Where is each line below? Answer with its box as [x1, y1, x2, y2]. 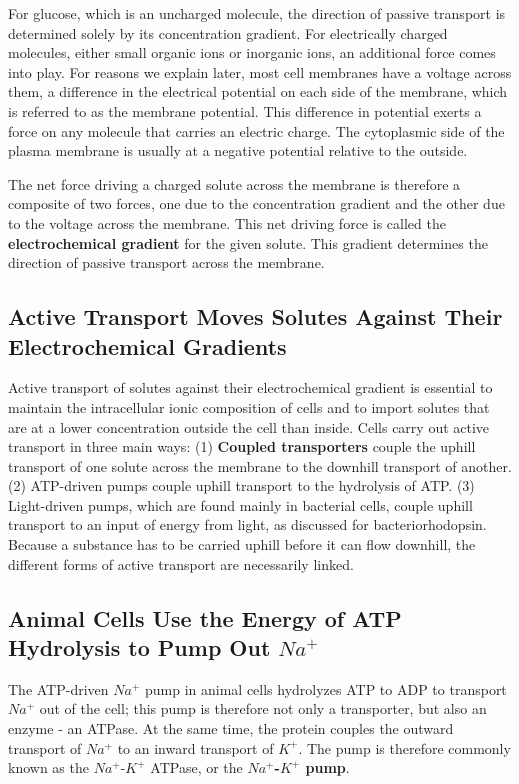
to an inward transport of [117, 737, 274, 758]
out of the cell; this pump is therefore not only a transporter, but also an [39, 698, 487, 719]
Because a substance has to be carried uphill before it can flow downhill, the [8, 534, 476, 555]
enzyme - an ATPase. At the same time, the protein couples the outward [8, 718, 454, 739]
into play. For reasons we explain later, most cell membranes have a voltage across [8, 61, 512, 82]
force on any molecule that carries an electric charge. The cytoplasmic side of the [8, 120, 505, 141]
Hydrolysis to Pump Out [8, 632, 271, 663]
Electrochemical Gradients [8, 330, 287, 361]
